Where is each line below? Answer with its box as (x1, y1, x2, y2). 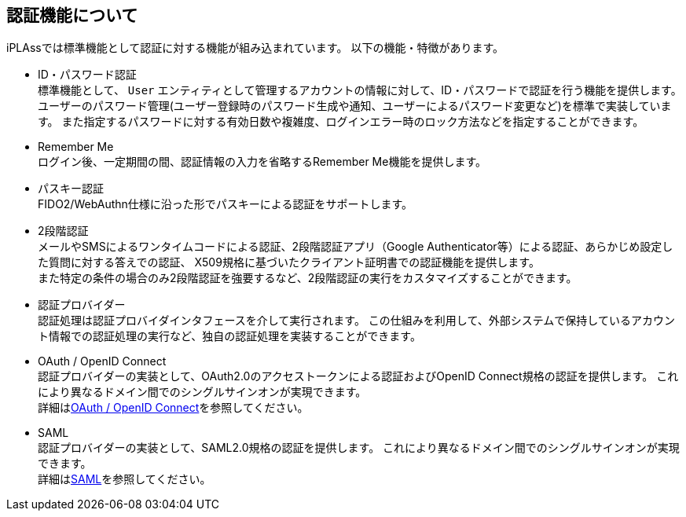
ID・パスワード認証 (38, 68, 137, 82)
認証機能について (6, 5, 138, 25)
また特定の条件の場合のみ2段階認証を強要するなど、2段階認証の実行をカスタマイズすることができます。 (38, 271, 578, 285)
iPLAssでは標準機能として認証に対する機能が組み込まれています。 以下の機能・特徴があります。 (6, 41, 504, 55)
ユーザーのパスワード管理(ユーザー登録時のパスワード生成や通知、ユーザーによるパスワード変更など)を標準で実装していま (38, 99, 672, 113)
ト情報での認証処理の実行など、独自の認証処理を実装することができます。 (38, 329, 421, 343)
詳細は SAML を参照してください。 (38, 472, 211, 486)
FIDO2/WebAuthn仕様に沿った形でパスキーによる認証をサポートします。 (38, 197, 413, 211)
